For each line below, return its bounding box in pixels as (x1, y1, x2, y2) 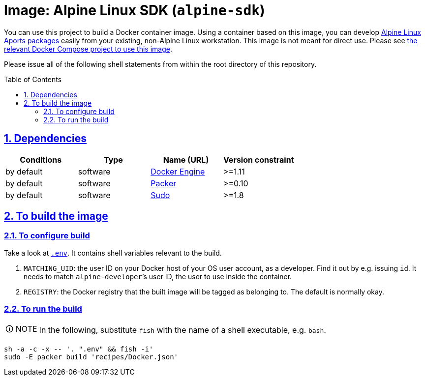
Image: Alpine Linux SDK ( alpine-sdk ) (4, 2, 265, 19)
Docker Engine (151, 166, 205, 176)
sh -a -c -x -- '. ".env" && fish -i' (4, 345, 153, 353)
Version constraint (223, 154, 294, 165)
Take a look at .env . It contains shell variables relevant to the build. (4, 248, 222, 257)
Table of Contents (4, 75, 62, 84)
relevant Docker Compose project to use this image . (4, 44, 173, 53)
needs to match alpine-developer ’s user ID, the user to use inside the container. (24, 272, 292, 281)
